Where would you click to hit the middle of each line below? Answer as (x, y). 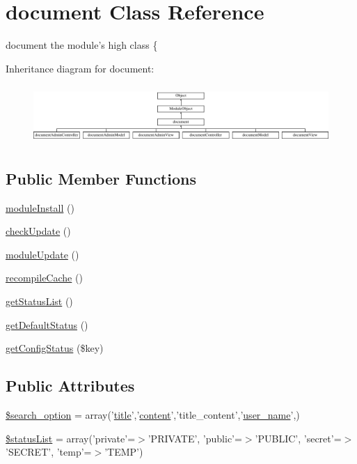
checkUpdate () (38, 231)
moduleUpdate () (42, 254)
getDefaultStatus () (47, 324)
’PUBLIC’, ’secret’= (298, 438)
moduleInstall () (40, 207)
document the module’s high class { (82, 45)
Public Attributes (70, 386)
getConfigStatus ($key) (55, 348)
